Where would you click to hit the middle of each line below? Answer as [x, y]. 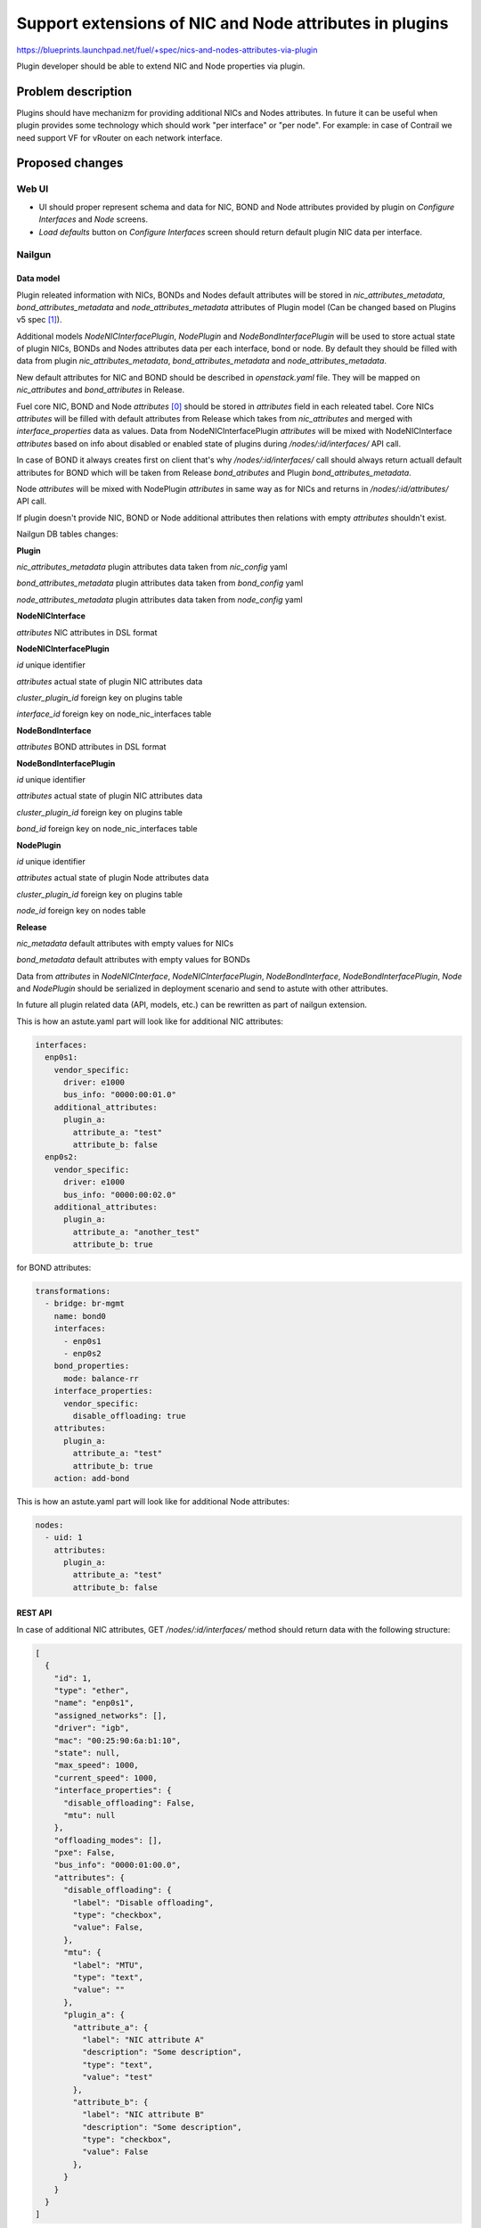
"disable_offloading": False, [130, 1803]
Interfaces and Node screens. [94, 219]
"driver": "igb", [92, 1728]
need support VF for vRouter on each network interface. [119, 137]
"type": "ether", [92, 1690]
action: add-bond [92, 1478]
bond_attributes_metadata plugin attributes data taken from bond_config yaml [160, 583]
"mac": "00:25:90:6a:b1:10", [118, 1741]
